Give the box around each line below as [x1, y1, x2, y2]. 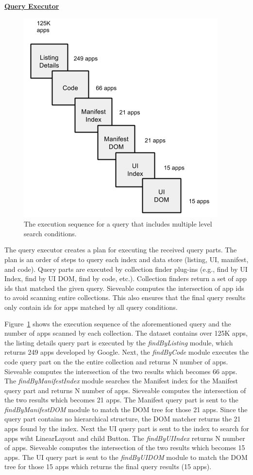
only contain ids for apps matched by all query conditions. [4, 302, 178, 312]
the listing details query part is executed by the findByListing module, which [4, 337, 233, 347]
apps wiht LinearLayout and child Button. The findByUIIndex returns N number [4, 433, 245, 443]
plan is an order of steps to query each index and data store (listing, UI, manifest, [4, 254, 249, 264]
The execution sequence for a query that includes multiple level [24, 219, 212, 229]
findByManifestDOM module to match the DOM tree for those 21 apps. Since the [4, 404, 248, 414]
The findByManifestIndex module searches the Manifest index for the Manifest [4, 376, 238, 386]
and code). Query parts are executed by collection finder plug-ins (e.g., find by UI [4, 264, 248, 274]
